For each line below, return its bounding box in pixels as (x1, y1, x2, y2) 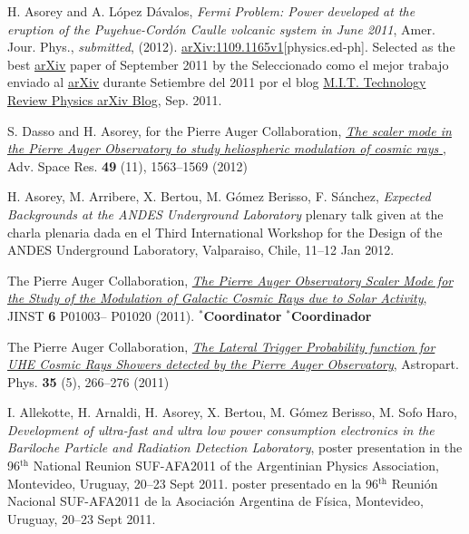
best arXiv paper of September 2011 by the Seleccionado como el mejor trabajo (7, 54, 449, 73)
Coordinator (203, 306, 282, 325)
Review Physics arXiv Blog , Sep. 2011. (7, 90, 222, 109)
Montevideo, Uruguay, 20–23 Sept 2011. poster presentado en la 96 (7, 473, 379, 492)
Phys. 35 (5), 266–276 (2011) (7, 372, 170, 391)
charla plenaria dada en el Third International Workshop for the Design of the (7, 222, 443, 241)
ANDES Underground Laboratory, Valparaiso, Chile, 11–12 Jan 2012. (7, 240, 395, 259)
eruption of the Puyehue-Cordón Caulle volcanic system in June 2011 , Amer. (7, 19, 435, 38)
